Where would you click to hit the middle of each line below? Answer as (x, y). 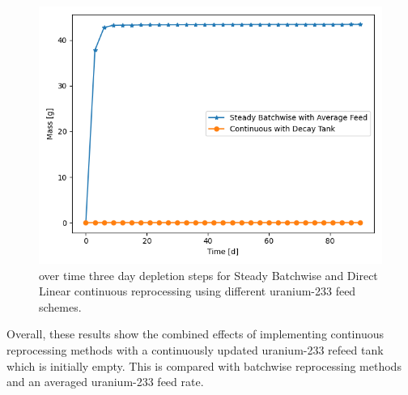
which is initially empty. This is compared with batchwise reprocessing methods (204, 365)
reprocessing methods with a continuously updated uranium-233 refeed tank (195, 349)
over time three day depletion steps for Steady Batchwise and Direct (208, 275)
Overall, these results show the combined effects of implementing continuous (195, 334)
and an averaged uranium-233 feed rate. (105, 382)
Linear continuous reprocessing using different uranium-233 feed (198, 291)
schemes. (60, 306)
